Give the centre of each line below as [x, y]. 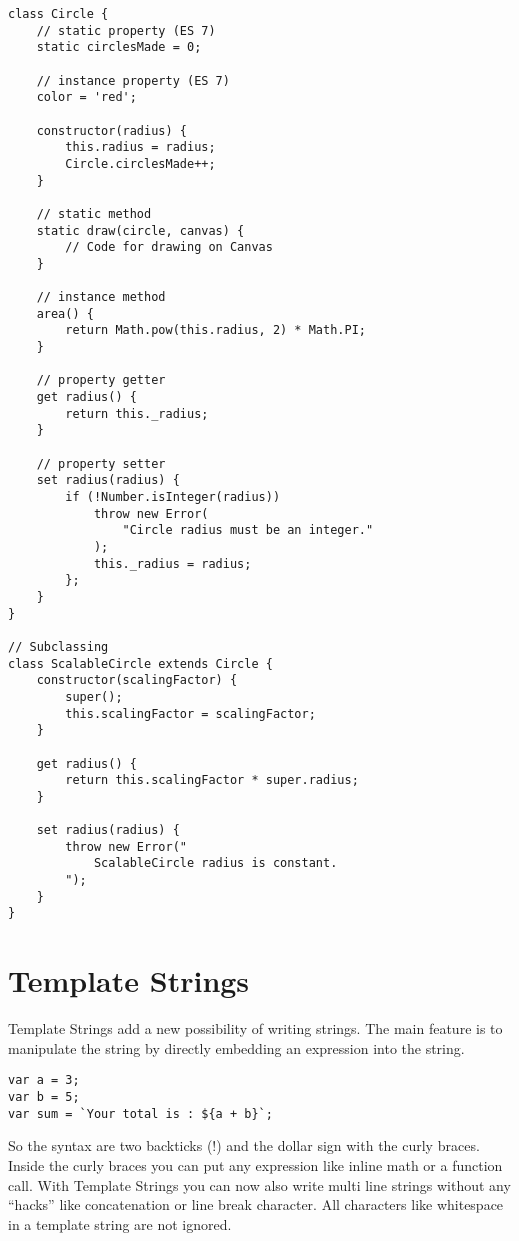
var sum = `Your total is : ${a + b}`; [140, 1113]
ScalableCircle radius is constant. [215, 863]
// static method [94, 213]
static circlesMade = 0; [119, 47]
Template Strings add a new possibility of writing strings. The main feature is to [255, 1028]
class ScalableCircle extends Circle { [140, 663]
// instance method [101, 297]
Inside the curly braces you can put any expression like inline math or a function [255, 1164]
